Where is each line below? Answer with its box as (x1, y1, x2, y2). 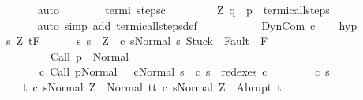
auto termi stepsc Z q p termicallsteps (37, 2, 330, 17)
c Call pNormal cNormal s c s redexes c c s (39, 63, 330, 80)
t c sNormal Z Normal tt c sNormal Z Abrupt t (22, 78, 282, 94)
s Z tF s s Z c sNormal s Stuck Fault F (6, 32, 268, 49)
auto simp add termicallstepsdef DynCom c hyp (37, 17, 357, 33)
